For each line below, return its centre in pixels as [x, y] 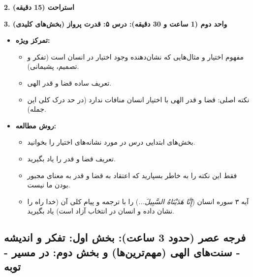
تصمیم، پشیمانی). [53, 66]
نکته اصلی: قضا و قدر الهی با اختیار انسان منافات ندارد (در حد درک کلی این [138, 99]
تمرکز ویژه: [33, 40]
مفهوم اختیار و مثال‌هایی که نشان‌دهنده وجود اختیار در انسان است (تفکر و [135, 56]
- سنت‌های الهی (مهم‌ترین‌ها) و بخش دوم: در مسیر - [122, 252]
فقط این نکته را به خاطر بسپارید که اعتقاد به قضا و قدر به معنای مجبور [132, 175]
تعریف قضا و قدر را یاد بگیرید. [71, 158]
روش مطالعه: [36, 125]
